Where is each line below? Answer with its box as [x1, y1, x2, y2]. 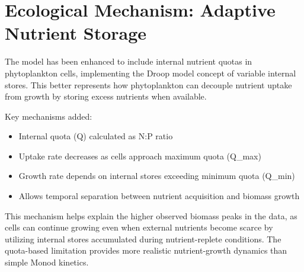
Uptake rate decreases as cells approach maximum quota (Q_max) [18, 149, 261, 162]
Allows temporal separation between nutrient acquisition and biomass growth [18, 190, 300, 202]
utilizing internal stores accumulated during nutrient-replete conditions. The [5, 232, 281, 245]
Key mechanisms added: [5, 110, 92, 122]
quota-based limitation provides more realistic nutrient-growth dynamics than [5, 244, 287, 257]
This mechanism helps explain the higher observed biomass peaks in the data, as [5, 209, 297, 222]
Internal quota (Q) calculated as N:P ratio [18, 130, 173, 142]
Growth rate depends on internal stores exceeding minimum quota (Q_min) [18, 169, 295, 182]
